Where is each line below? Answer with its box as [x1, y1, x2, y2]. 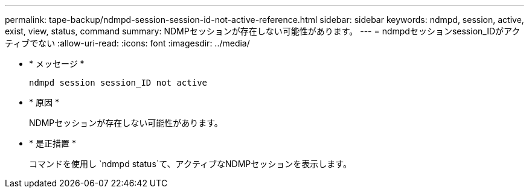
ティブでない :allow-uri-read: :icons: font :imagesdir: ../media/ [5, 38, 250, 48]
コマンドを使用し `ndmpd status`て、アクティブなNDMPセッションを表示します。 [29, 159, 351, 169]
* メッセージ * [29, 59, 85, 69]
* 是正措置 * [29, 138, 76, 148]
